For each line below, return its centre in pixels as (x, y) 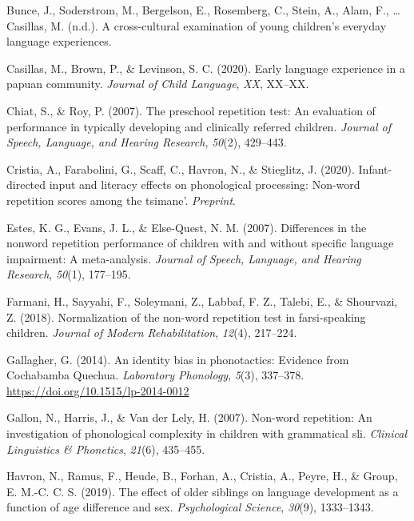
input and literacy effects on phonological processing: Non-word (205, 184)
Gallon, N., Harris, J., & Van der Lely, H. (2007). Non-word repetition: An (189, 417)
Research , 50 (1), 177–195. (69, 274)
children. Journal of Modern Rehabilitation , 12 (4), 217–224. (152, 333)
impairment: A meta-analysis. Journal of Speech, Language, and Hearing (184, 258)
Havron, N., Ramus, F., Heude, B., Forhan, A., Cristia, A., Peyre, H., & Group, (202, 476)
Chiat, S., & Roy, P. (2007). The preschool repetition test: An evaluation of (191, 110)
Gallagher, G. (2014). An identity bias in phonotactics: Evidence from (178, 359)
